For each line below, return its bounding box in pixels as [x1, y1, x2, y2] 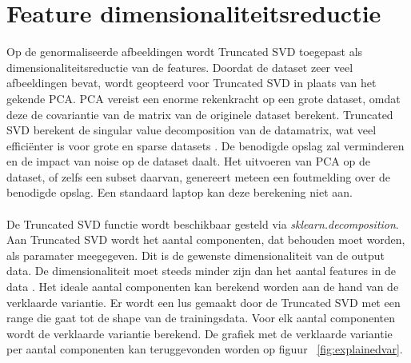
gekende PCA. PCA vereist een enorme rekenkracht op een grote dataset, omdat [6, 90, 401, 106]
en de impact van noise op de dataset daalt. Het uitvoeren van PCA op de [6, 153, 370, 170]
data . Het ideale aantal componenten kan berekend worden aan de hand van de [6, 278, 399, 295]
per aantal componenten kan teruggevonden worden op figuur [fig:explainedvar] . [6, 341, 403, 357]
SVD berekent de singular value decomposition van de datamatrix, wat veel [6, 122, 377, 138]
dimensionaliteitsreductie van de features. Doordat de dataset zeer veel [6, 58, 353, 75]
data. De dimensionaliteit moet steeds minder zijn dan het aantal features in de [6, 262, 397, 279]
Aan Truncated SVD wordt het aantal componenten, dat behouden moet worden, [6, 231, 405, 248]
